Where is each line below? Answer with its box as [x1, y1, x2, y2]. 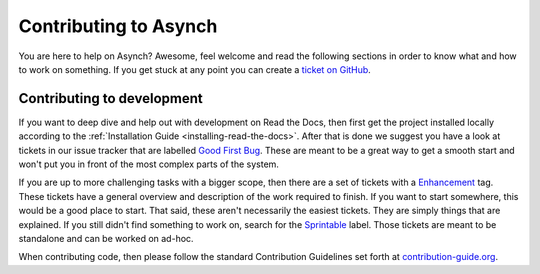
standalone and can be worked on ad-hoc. [18, 232, 194, 244]
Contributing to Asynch [18, 15, 218, 37]
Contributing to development [18, 90, 204, 107]
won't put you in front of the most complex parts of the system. [18, 158, 280, 170]
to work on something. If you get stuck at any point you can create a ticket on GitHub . [18, 63, 372, 75]
